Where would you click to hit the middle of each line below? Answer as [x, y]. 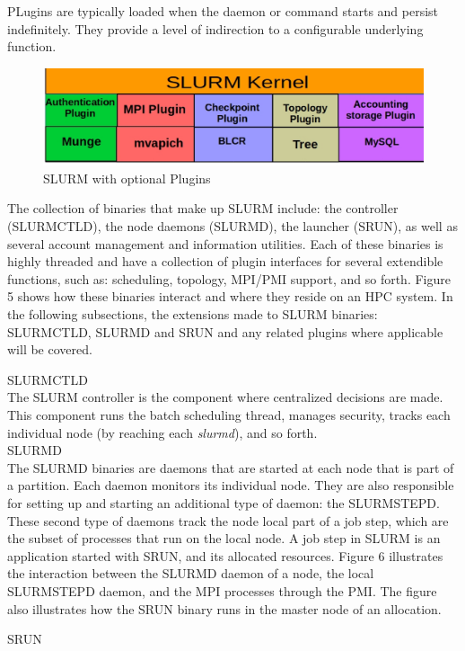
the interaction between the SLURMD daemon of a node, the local [191, 573]
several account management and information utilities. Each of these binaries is [225, 243]
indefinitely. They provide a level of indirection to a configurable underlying [215, 28]
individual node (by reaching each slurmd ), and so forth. [162, 432]
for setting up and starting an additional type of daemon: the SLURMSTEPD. [224, 502]
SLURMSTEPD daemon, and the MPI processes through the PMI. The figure [222, 590]
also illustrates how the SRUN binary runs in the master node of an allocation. [224, 608]
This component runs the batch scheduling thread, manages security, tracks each [229, 414]
